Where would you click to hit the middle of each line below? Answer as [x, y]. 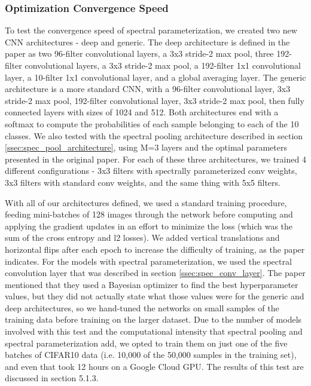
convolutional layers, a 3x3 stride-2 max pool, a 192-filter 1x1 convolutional [163, 65]
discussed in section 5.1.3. [52, 378]
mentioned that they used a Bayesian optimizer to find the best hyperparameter [152, 284]
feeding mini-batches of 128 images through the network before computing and [149, 214]
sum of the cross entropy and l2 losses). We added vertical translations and [142, 238]
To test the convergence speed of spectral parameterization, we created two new [151, 30]
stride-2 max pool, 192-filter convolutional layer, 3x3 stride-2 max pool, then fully [155, 100]
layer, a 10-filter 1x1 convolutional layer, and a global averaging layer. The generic [155, 77]
